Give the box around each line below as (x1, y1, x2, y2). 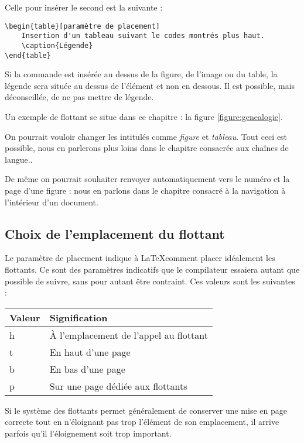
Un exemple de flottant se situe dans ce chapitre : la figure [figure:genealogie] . (5, 111, 283, 122)
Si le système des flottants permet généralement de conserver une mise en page (5, 404, 287, 416)
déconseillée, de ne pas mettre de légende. (5, 91, 154, 103)
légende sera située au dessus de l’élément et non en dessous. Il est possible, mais (5, 79, 295, 91)
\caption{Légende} (21, 41, 93, 50)
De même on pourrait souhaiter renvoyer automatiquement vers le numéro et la (5, 173, 290, 185)
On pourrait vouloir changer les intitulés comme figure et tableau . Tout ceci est (5, 130, 288, 142)
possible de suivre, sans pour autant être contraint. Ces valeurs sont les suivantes (5, 274, 295, 287)
